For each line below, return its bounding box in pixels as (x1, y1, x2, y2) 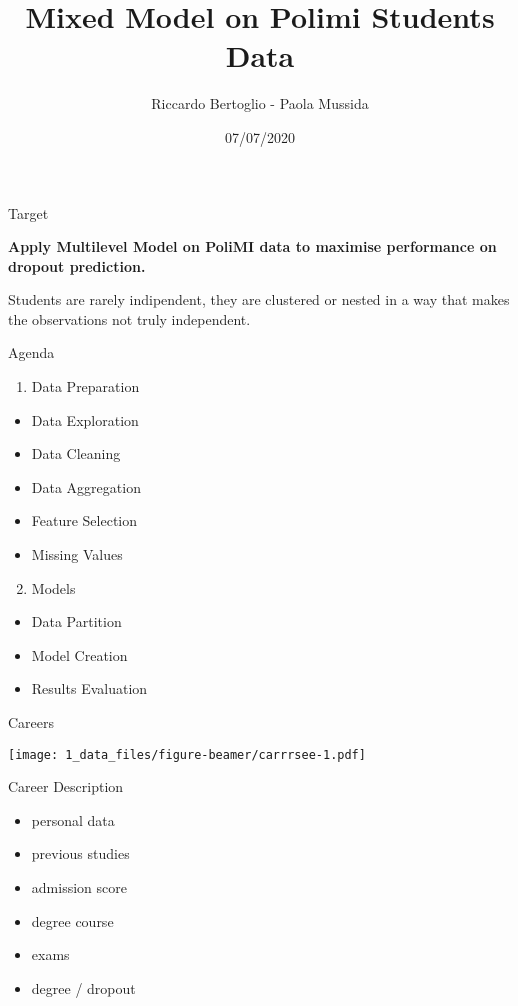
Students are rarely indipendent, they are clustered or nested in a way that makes (8, 289, 510, 310)
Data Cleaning (31, 443, 121, 464)
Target (8, 202, 49, 223)
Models (31, 577, 76, 598)
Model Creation (31, 644, 128, 665)
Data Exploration (31, 409, 139, 430)
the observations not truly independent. (8, 308, 251, 329)
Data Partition (31, 611, 122, 632)
